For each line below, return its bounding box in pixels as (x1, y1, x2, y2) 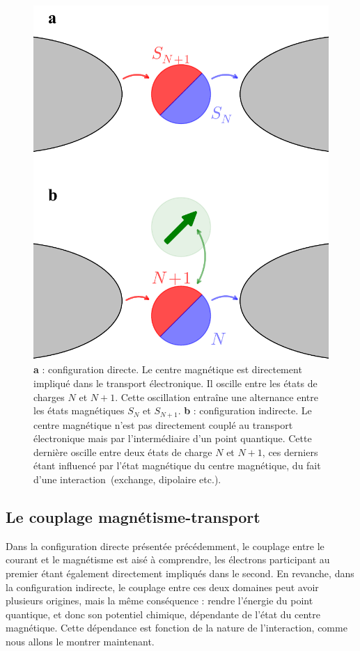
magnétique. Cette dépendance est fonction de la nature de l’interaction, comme (6, 620, 347, 635)
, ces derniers (262, 444, 318, 459)
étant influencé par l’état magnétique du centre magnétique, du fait (33, 458, 321, 473)
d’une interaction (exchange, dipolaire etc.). (33, 472, 221, 486)
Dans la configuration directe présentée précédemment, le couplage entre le (6, 538, 324, 553)
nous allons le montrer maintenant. (6, 634, 155, 648)
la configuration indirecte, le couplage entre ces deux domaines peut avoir (6, 579, 319, 594)
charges (33, 389, 65, 404)
